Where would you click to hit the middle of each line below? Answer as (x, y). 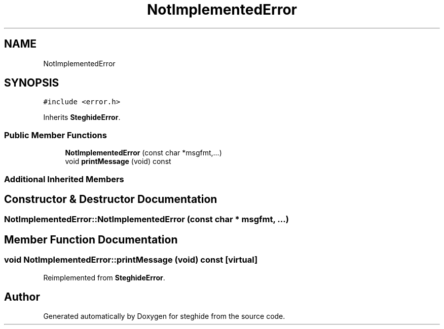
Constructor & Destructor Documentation (111, 199)
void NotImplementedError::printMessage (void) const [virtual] (131, 260)
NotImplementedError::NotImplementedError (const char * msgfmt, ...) (146, 219)
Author (22, 297)
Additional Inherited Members (64, 179)
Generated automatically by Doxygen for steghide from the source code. (164, 316)
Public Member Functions (55, 135)
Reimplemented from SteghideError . (104, 277)
